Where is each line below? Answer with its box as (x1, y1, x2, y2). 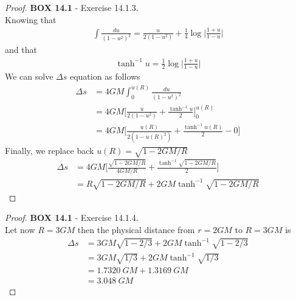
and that (5, 43, 37, 56)
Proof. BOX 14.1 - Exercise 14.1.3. (5, 1, 139, 13)
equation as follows (69, 70, 140, 83)
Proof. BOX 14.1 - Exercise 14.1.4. (5, 211, 139, 224)
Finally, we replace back (5, 144, 94, 157)
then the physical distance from (77, 223, 195, 235)
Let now (5, 223, 35, 235)
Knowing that (5, 13, 57, 26)
